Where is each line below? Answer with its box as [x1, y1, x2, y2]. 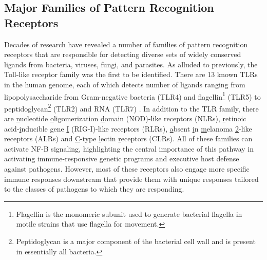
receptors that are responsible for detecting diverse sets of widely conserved [4, 49, 241, 60]
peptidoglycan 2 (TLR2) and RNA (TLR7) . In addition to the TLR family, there [4, 101, 259, 114]
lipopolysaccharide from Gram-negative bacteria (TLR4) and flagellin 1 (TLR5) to [4, 89, 261, 102]
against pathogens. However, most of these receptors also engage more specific [4, 163, 250, 174]
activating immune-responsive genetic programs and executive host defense [4, 153, 239, 164]
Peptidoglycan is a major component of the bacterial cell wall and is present [16, 236, 256, 246]
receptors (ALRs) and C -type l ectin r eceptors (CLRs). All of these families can [4, 133, 253, 144]
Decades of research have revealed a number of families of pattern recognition [4, 39, 248, 49]
